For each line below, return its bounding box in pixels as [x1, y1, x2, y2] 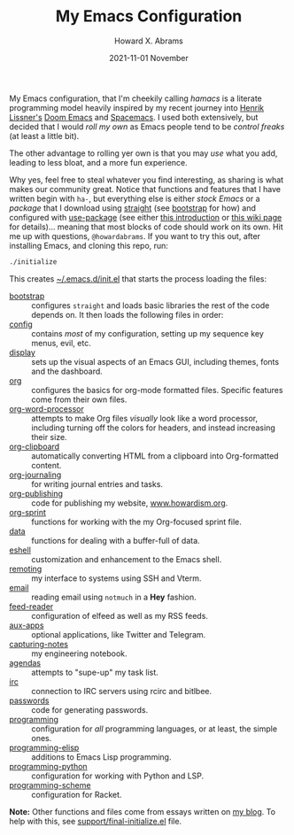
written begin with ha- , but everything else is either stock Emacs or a [9, 193, 260, 204]
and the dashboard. [31, 366, 104, 376]
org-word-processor [9, 403, 84, 414]
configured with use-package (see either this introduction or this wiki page [9, 212, 282, 222]
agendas [9, 657, 42, 668]
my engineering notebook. [31, 648, 128, 659]
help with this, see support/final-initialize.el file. [9, 816, 182, 826]
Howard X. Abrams [114, 35, 183, 46]
